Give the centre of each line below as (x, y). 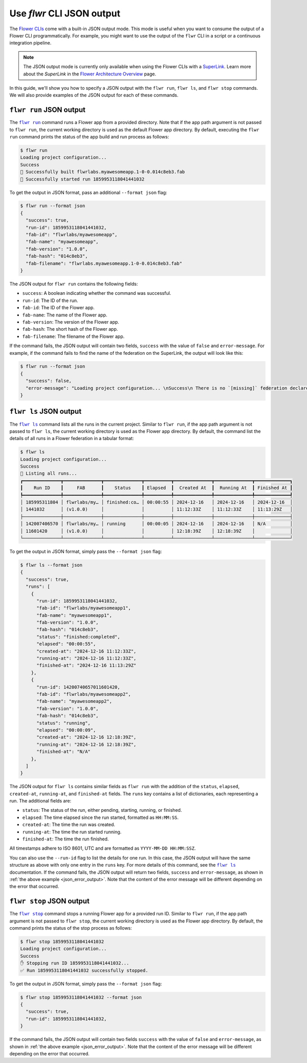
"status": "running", (63, 723)
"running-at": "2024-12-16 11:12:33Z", (86, 658)
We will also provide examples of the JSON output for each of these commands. (94, 95)
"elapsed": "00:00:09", (66, 730)
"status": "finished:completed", (78, 637)
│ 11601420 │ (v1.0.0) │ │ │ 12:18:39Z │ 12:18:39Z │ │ (156, 531)
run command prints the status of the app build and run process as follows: (89, 136)
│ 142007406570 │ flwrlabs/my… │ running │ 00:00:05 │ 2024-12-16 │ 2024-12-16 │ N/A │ (156, 524)
